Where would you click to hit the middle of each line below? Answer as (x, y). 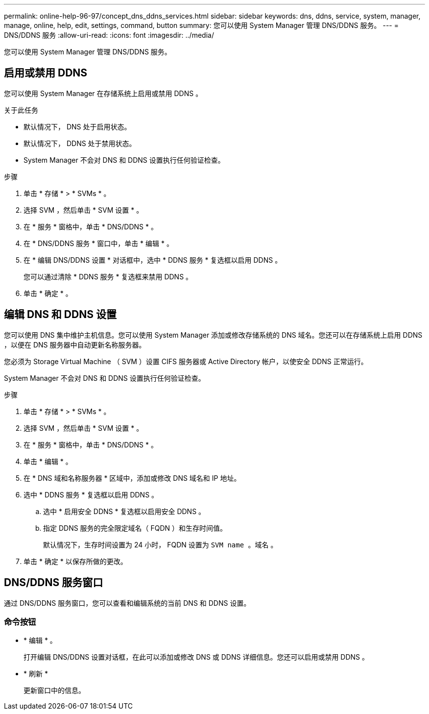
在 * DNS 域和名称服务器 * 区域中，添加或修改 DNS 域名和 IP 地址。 (132, 478)
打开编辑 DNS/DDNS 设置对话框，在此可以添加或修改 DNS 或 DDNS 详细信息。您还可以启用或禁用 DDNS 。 (196, 657)
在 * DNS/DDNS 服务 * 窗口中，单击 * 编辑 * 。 (98, 243)
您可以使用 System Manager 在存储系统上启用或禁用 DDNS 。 (103, 93)
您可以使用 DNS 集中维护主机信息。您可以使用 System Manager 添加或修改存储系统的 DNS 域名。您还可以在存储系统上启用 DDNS (213, 335)
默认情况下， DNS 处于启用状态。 (77, 126)
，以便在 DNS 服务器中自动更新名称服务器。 (75, 345)
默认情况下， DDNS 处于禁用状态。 (80, 143)
